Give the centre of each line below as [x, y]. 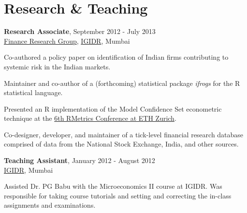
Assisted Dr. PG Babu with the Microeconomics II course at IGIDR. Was [113, 186]
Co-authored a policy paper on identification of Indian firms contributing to [116, 57]
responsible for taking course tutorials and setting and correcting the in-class [118, 195]
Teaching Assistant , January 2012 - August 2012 [80, 160]
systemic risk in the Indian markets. [57, 66]
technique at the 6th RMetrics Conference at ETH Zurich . [90, 118]
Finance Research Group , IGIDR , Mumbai [67, 41]
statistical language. [33, 92]
